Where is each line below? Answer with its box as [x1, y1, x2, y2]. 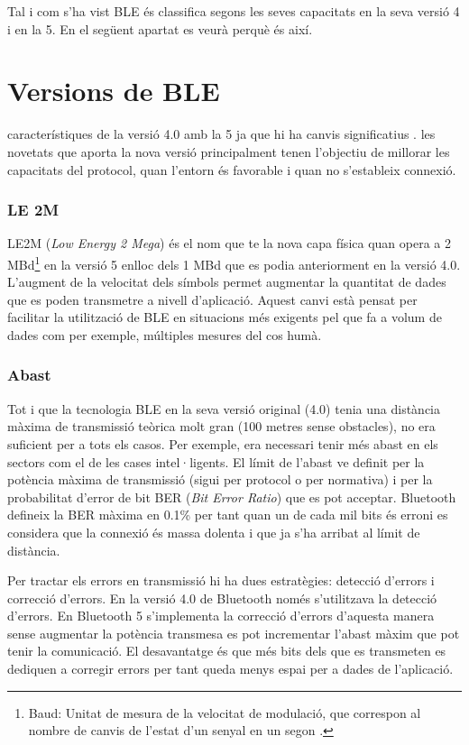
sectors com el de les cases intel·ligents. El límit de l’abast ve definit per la [7, 452, 425, 471]
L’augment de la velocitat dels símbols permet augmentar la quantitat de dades [7, 272, 446, 291]
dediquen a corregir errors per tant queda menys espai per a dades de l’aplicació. [7, 659, 454, 678]
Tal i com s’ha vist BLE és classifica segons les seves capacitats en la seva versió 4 [7, 2, 460, 20]
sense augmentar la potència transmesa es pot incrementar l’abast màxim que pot [7, 623, 460, 642]
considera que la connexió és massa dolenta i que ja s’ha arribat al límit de [7, 522, 420, 541]
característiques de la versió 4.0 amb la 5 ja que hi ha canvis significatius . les [7, 124, 436, 143]
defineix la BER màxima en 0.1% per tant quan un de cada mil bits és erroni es [7, 505, 448, 524]
